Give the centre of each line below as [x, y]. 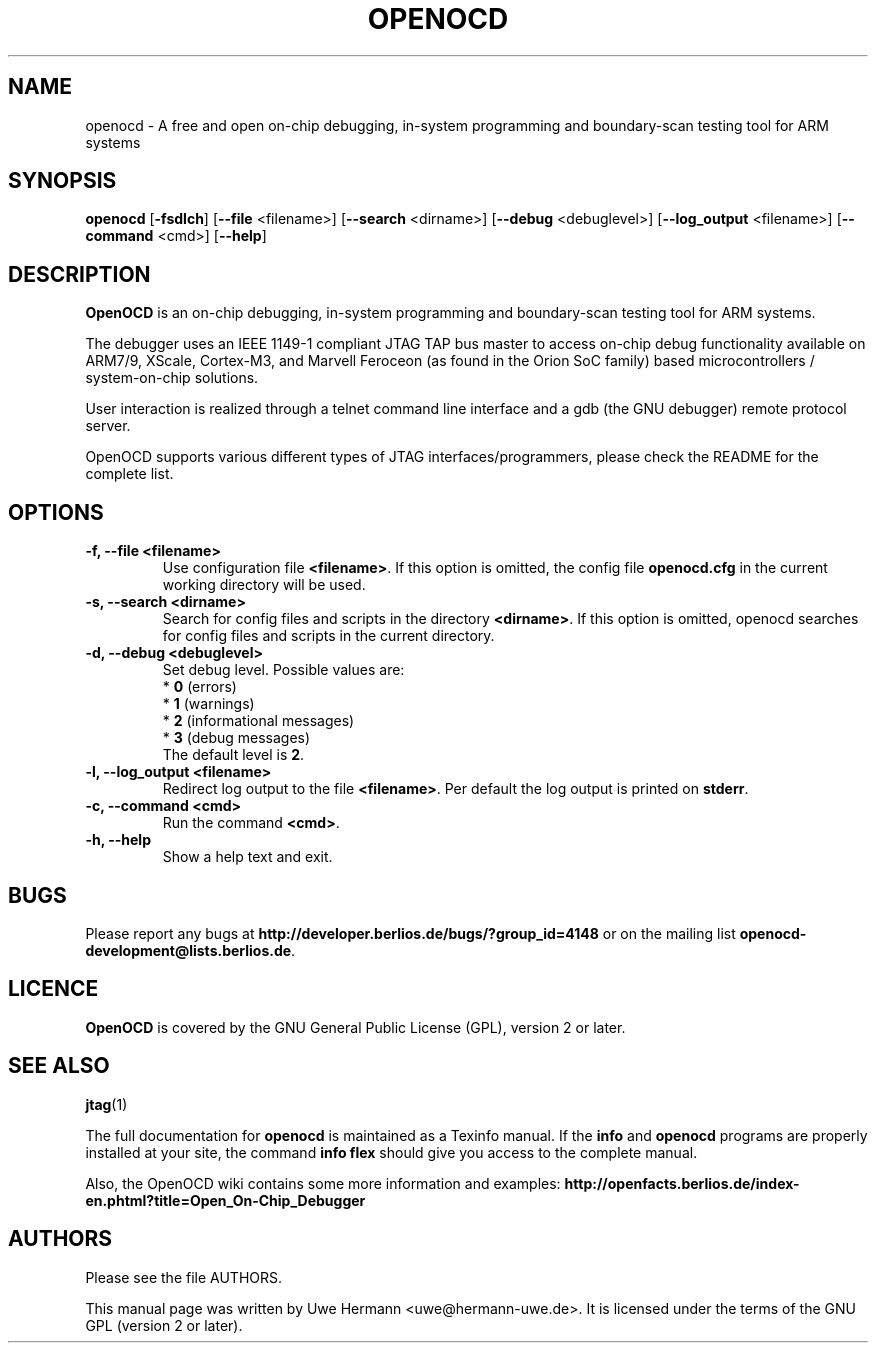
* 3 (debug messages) [236, 738]
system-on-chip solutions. [172, 378]
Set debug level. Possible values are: [283, 670]
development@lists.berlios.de [188, 950]
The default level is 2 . [233, 755]
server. [108, 426]
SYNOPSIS [62, 181]
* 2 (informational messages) [258, 721]
